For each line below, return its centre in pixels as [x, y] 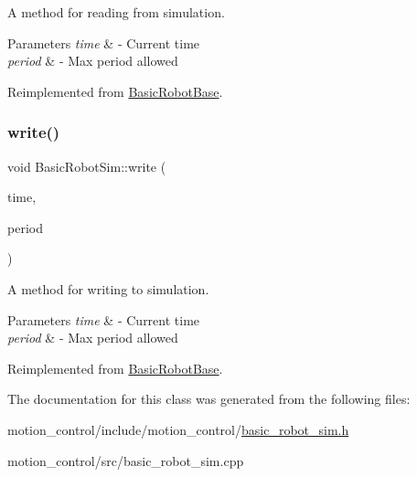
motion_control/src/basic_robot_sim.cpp [126, 460]
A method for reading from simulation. [116, 12]
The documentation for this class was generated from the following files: [209, 399]
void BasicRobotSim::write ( [87, 166]
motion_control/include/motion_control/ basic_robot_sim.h [178, 429]
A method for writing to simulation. [108, 288]
